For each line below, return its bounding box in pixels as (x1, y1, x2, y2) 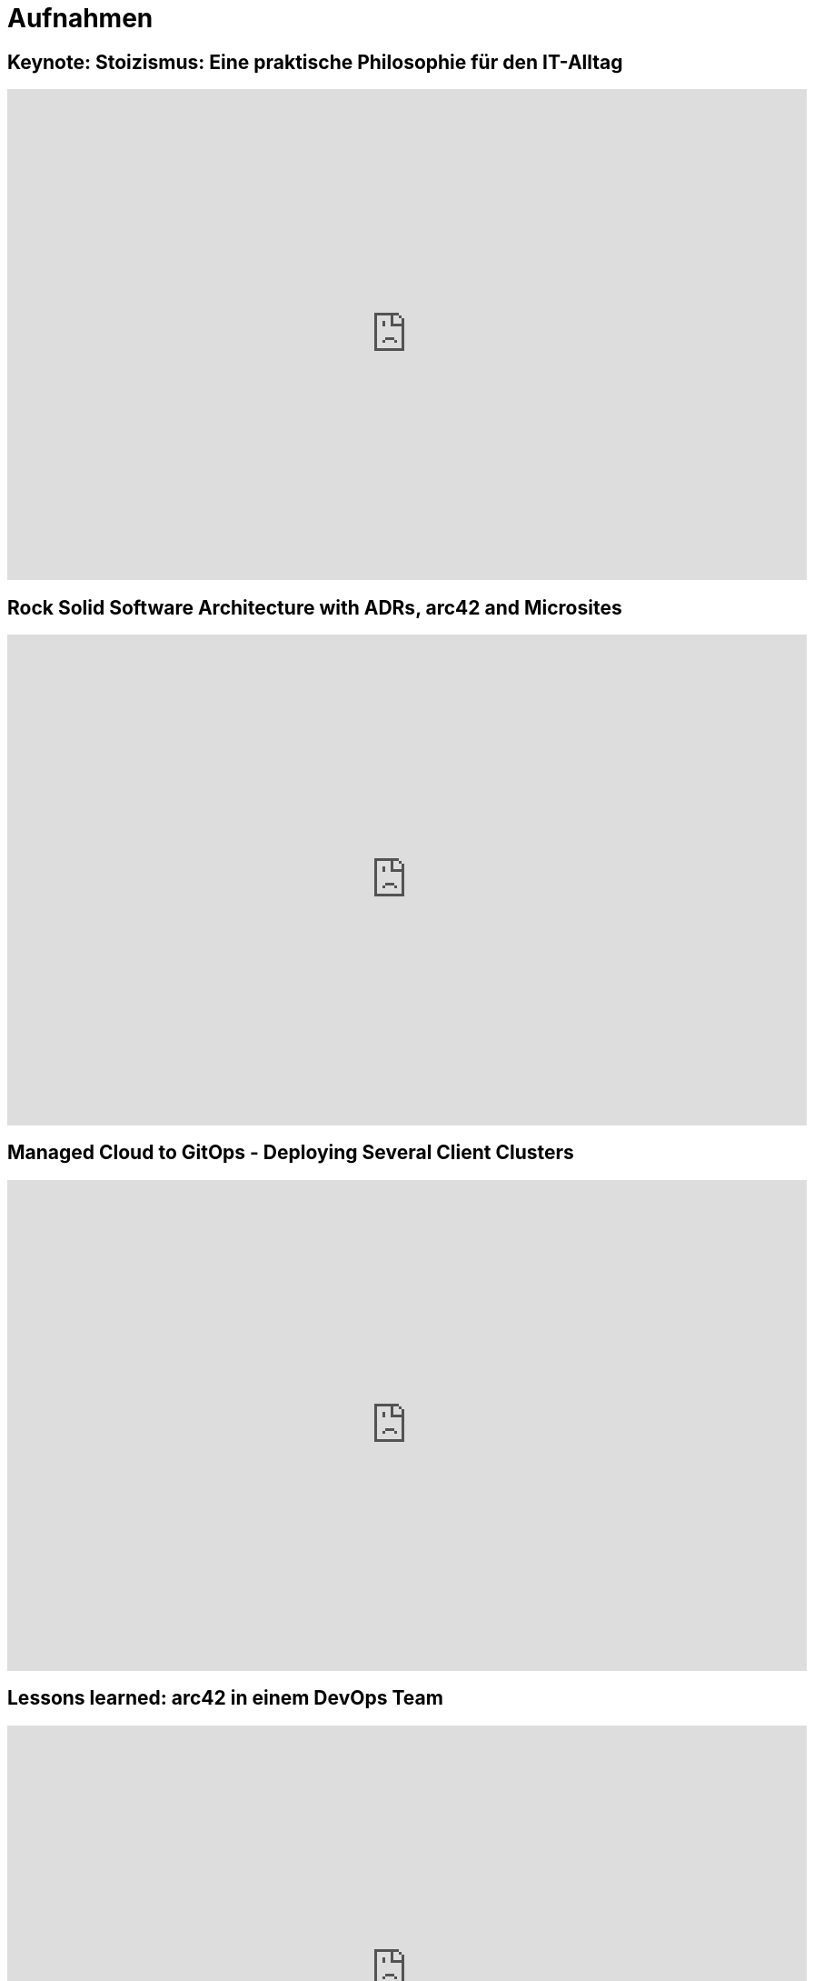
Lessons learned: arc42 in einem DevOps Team (7, 1686, 443, 1710)
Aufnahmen (7, 3, 154, 34)
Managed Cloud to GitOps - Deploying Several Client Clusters (7, 1141, 574, 1165)
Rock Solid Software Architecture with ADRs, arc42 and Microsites (7, 595, 622, 619)
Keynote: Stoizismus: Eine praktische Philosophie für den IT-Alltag (7, 50, 623, 74)
